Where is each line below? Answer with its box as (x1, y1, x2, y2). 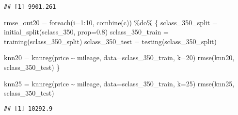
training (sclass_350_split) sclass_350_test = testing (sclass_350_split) (4, 36, 217, 46)
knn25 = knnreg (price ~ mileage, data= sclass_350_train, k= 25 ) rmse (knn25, (4, 78, 235, 88)
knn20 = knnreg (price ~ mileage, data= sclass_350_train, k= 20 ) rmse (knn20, (4, 52, 235, 63)
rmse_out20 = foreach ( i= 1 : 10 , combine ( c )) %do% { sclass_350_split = (4, 17, 218, 27)
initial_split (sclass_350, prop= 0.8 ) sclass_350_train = (4, 27, 169, 37)
